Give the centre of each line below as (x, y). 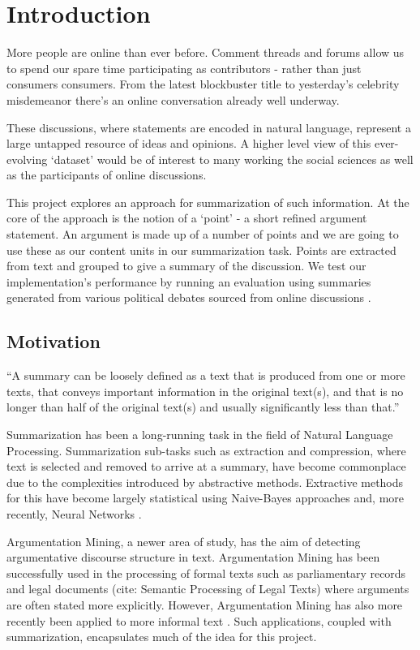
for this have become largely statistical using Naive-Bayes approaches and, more (205, 498)
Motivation (54, 341)
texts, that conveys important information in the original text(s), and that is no (205, 391)
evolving (27, 159)
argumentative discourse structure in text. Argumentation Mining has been (193, 557)
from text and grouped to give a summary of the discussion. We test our (186, 266)
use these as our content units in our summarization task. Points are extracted (201, 250)
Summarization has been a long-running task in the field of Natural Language (200, 435)
